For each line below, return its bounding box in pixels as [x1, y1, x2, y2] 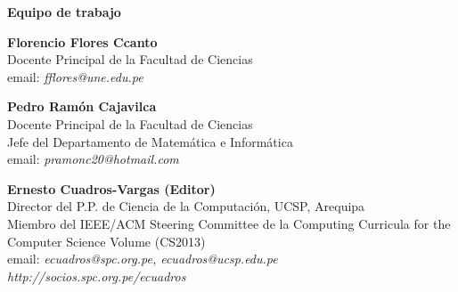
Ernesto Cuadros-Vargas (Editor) [7, 179, 216, 198]
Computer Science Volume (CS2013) [7, 231, 206, 250]
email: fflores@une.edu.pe [7, 67, 143, 85]
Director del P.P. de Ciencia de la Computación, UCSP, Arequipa [7, 197, 365, 215]
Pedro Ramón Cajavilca [7, 97, 157, 116]
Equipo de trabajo [7, 3, 121, 20]
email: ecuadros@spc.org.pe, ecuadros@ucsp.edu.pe [7, 249, 278, 268]
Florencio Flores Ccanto [7, 32, 158, 51]
